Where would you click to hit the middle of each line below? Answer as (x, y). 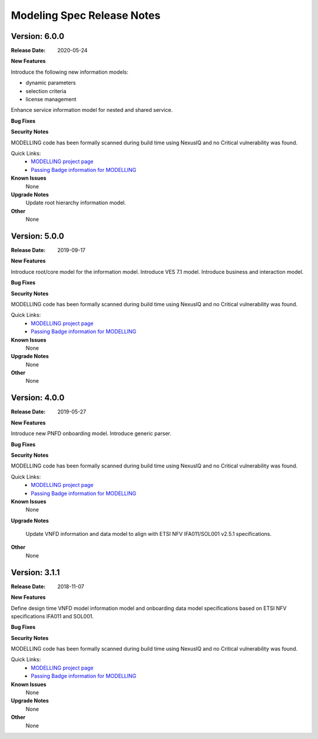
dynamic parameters (51, 83)
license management (51, 100)
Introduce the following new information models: (70, 72)
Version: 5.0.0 (37, 236)
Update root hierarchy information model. (76, 203)
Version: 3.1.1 (35, 572)
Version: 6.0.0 (38, 36)
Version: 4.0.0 (38, 398)
